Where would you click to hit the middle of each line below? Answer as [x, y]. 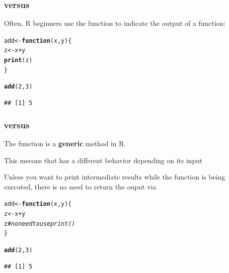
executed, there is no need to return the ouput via [80, 186]
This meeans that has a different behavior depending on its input [103, 160]
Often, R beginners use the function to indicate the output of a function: [115, 23]
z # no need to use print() [40, 224]
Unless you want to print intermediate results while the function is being [115, 177]
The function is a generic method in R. [65, 143]
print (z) [18, 60]
